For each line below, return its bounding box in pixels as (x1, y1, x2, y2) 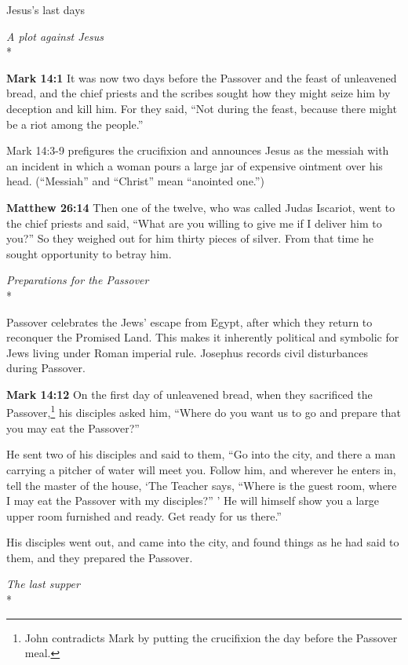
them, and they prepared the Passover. (6, 549, 193, 565)
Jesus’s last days (6, 2, 86, 17)
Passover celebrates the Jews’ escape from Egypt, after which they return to (6, 313, 373, 330)
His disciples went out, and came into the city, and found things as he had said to (6, 534, 399, 550)
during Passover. (6, 360, 86, 376)
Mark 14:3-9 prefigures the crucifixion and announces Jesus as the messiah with (6, 142, 389, 159)
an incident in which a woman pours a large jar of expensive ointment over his (6, 157, 383, 174)
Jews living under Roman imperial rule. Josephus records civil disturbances (6, 344, 368, 360)
